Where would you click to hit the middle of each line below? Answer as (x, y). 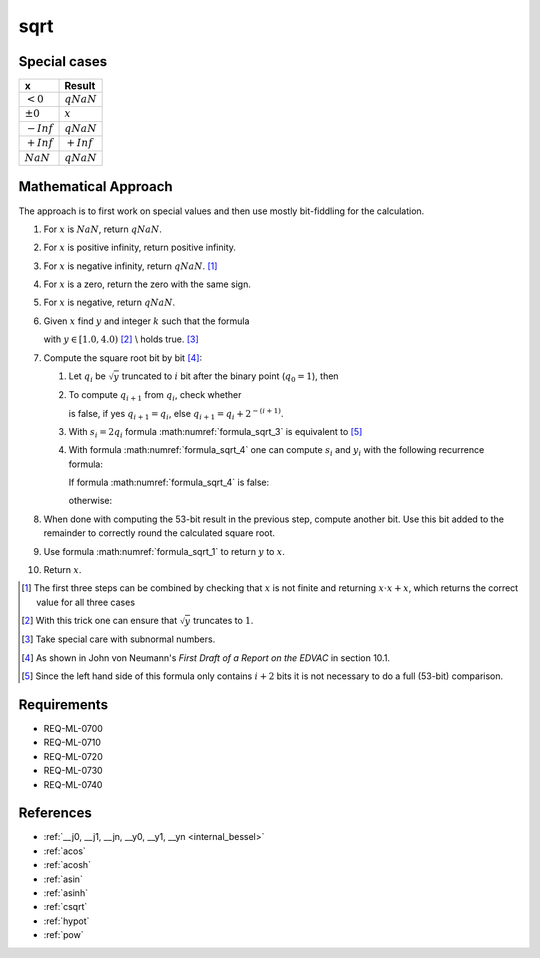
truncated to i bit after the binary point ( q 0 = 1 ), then (230, 377)
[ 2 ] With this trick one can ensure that (99, 621)
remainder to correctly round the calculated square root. (159, 533)
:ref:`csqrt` (65, 907)
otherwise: (90, 501)
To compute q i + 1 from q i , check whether (155, 396)
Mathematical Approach (96, 186)
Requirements (63, 704)
